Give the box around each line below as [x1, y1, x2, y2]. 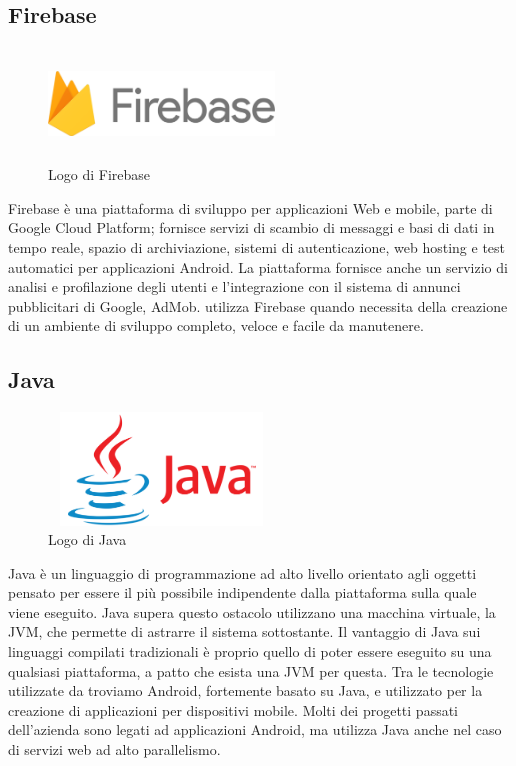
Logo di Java [48, 529, 127, 550]
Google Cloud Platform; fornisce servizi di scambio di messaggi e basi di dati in [8, 217, 495, 238]
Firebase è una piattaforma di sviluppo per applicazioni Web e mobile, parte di [8, 197, 493, 218]
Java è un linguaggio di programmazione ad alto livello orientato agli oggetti [8, 562, 477, 583]
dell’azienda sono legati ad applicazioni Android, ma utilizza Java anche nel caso [8, 719, 502, 740]
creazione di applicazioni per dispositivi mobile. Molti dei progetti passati [8, 699, 459, 720]
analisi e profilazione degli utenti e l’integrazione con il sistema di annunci [8, 276, 461, 297]
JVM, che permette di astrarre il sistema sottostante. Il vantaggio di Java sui [8, 621, 481, 642]
